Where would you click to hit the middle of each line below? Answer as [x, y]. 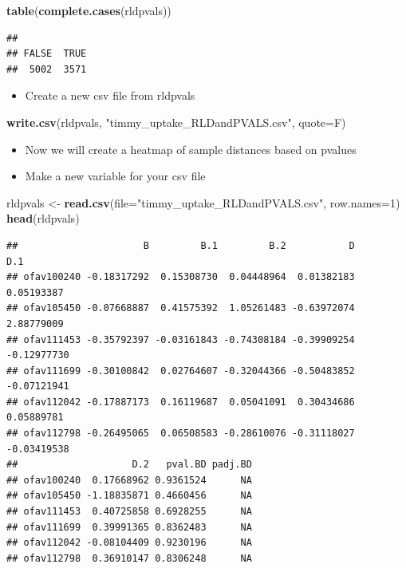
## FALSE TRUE [47, 54]
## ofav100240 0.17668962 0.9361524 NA [129, 480]
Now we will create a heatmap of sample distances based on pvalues [191, 149]
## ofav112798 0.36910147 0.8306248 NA [129, 558]
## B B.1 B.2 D [181, 245]
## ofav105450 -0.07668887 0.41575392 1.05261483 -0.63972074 [181, 308]
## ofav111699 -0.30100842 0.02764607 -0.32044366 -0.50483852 [181, 371]
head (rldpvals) [43, 218]
